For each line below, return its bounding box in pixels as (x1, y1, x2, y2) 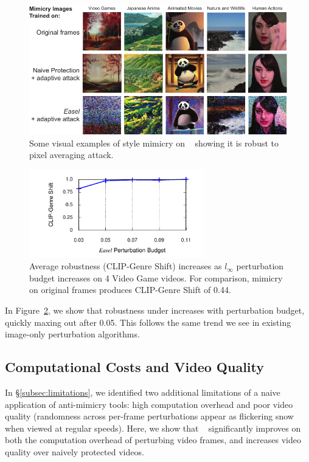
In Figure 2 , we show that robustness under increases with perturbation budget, (5, 304, 305, 317)
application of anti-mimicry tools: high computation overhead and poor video (5, 398, 293, 410)
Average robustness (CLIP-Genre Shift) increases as (29, 260, 222, 272)
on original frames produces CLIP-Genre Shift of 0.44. (29, 283, 231, 296)
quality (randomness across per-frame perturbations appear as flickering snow (5, 410, 294, 422)
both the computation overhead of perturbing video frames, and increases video (5, 433, 301, 446)
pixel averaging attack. (29, 148, 114, 161)
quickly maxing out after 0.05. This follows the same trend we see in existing (5, 315, 291, 328)
